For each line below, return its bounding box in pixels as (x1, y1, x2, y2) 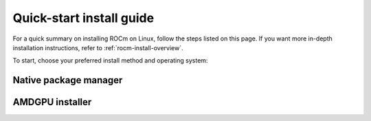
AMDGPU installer (12, 96, 92, 108)
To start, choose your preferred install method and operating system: (12, 56, 208, 65)
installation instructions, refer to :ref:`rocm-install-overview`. (12, 43, 183, 52)
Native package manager (12, 74, 123, 86)
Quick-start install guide (12, 10, 155, 25)
